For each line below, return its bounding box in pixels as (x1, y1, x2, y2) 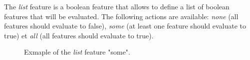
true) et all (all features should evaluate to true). (4, 30, 154, 40)
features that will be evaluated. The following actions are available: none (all (4, 11, 239, 21)
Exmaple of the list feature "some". (24, 47, 130, 57)
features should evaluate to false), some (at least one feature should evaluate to (4, 21, 247, 31)
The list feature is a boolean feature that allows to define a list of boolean (4, 1, 230, 11)
